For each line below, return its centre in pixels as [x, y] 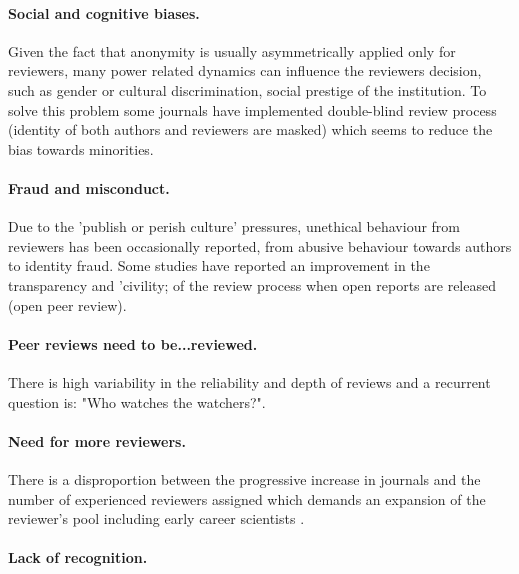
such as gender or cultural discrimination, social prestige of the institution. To [247, 89]
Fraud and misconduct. [89, 187]
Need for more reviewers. [97, 440]
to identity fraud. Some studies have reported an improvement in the [219, 265]
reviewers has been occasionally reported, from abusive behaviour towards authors [260, 245]
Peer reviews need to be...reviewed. [133, 343]
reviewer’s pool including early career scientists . [156, 518]
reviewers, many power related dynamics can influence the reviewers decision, [245, 70]
